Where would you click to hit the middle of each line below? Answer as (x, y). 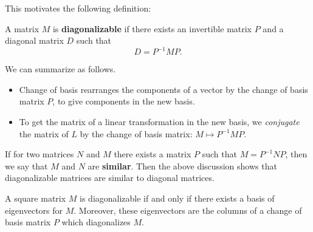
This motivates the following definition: (78, 8)
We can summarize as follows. (60, 69)
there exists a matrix (153, 154)
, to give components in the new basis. (124, 101)
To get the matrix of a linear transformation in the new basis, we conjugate (159, 122)
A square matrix (36, 198)
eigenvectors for (34, 210)
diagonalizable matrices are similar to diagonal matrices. (110, 178)
